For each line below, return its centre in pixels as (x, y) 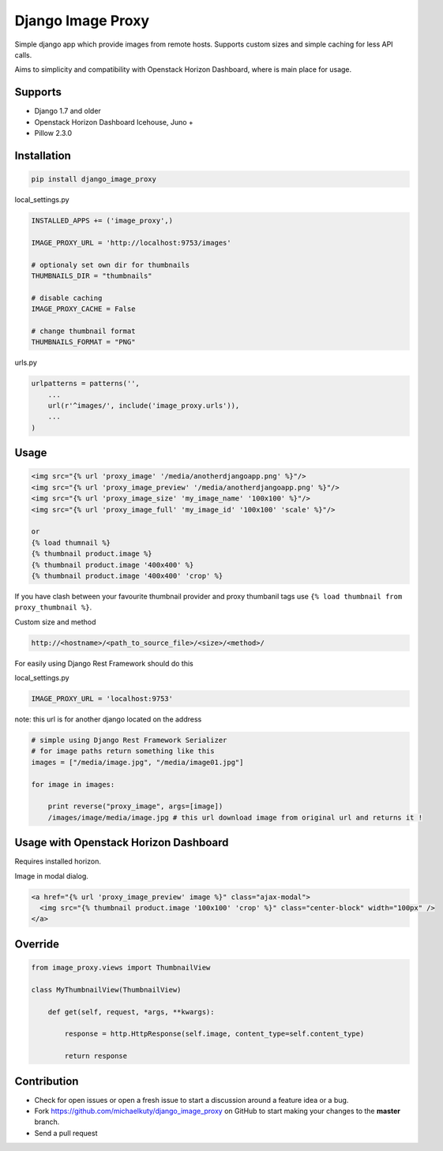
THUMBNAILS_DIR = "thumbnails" (92, 276)
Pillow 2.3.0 (53, 133)
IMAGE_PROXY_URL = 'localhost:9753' (102, 699)
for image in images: (73, 784)
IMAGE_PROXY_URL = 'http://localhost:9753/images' (131, 242)
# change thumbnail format (83, 331)
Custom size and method (55, 622)
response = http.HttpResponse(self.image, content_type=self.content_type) (214, 1034)
